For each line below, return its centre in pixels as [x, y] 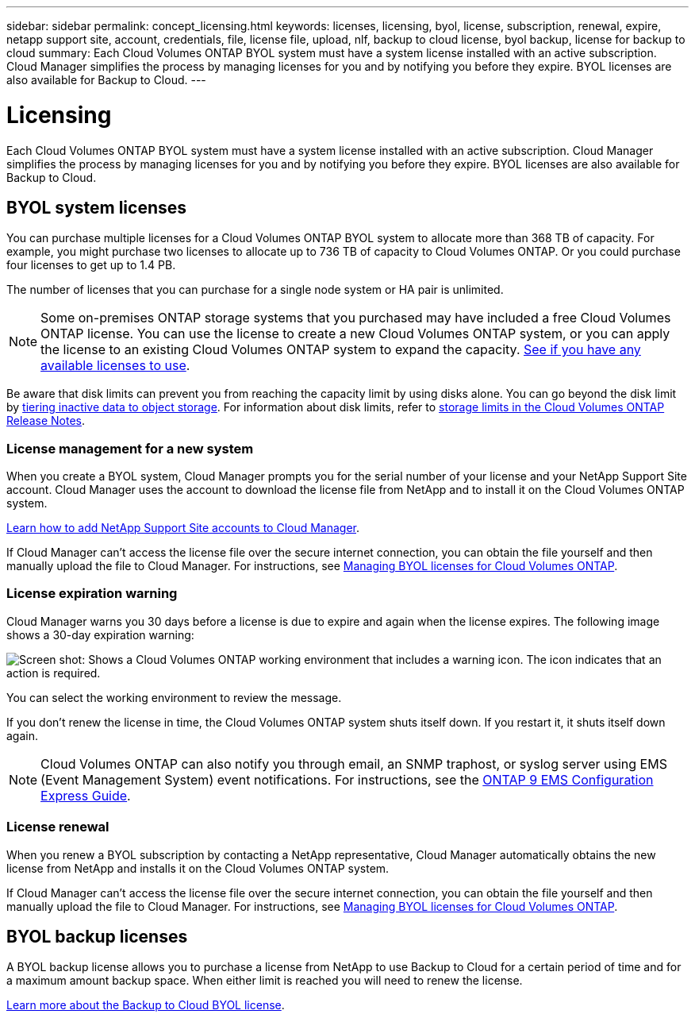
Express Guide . [86, 795]
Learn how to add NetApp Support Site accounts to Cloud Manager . [183, 528]
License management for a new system [130, 448]
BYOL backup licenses [97, 937]
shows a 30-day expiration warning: [100, 634]
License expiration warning [92, 594]
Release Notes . [46, 421]
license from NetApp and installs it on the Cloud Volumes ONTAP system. [198, 868]
